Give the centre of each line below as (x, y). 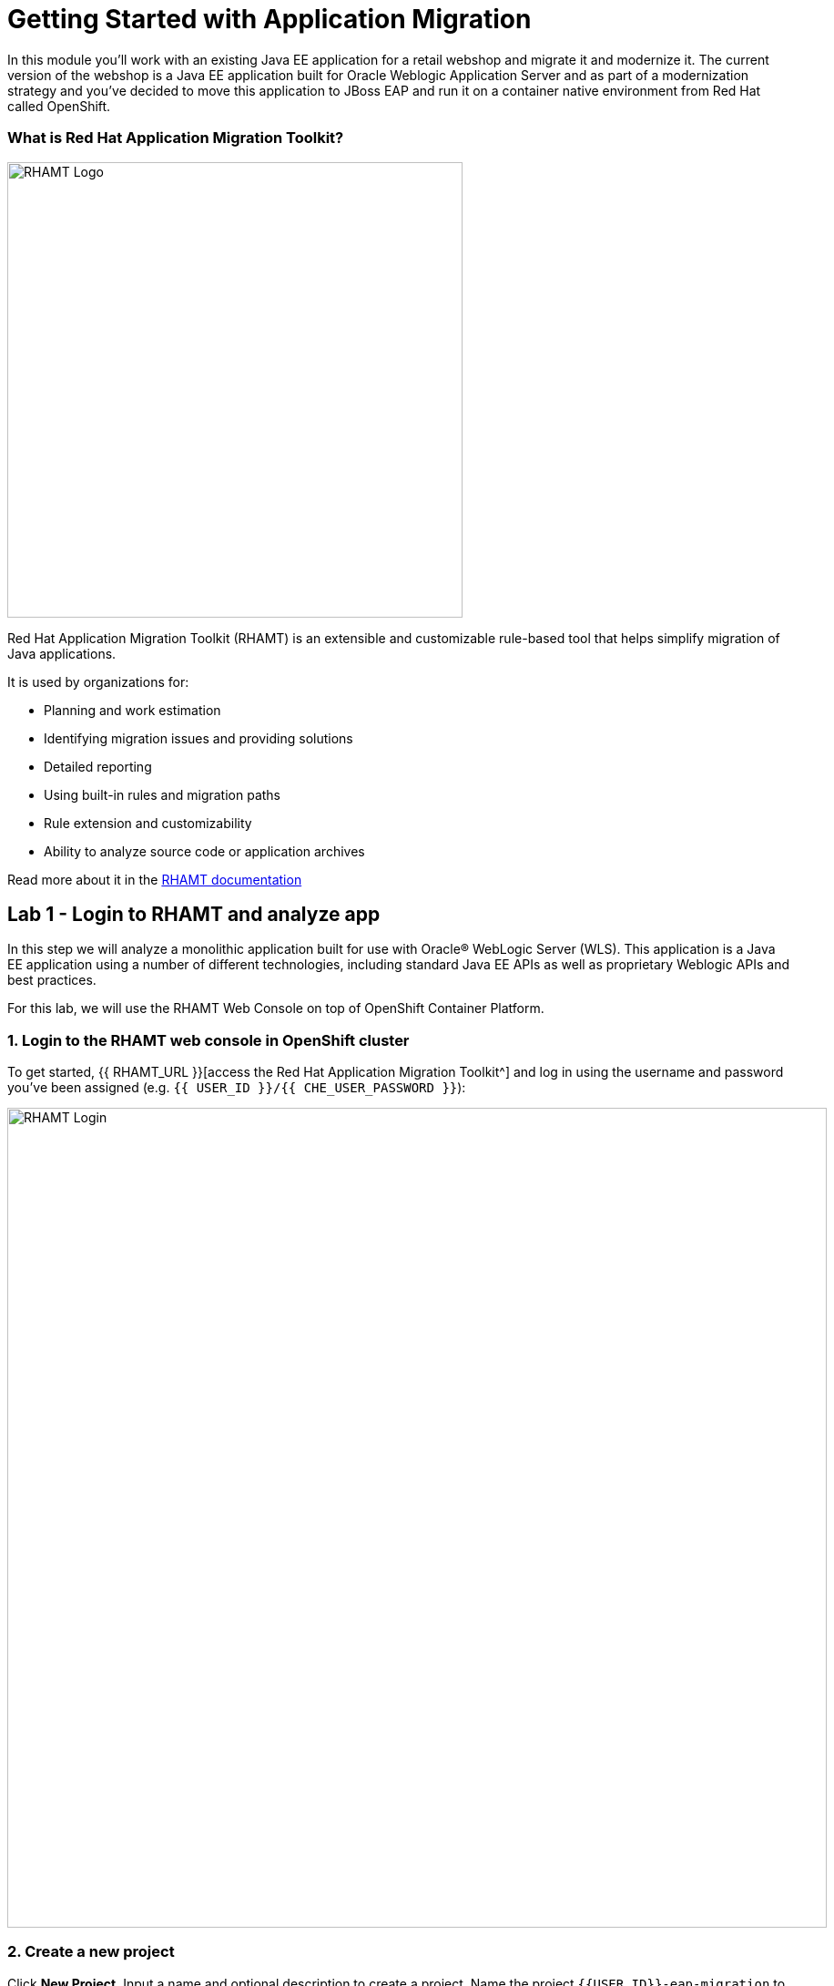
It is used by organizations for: (98, 681)
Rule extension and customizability (148, 823)
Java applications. (62, 653)
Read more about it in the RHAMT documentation (155, 879)
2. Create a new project (91, 1952)
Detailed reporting (98, 766)
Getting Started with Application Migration (270, 19)
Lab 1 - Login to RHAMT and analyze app (194, 914)
